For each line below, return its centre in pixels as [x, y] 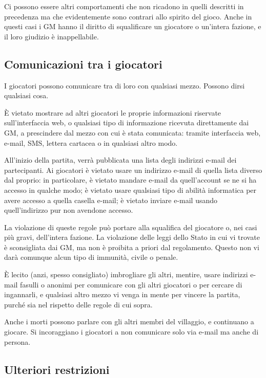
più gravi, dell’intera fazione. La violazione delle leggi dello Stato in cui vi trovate [132, 237]
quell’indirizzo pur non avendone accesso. [69, 210]
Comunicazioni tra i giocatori [83, 64]
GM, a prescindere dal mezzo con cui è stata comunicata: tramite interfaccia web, [132, 132]
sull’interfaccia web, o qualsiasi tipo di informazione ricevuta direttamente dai [127, 123]
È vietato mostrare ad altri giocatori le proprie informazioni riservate [113, 112]
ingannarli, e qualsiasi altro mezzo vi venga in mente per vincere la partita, [122, 294]
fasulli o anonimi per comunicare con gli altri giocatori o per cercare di [131, 284]
